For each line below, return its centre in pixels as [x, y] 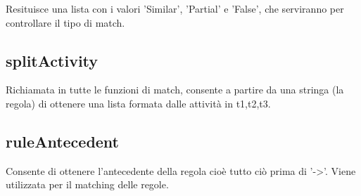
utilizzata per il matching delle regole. [87, 184]
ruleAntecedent [63, 141]
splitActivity [52, 60]
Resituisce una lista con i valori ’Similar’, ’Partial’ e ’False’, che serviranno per [175, 8]
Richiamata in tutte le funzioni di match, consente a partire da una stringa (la [175, 90]
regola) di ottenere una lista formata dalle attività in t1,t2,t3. [138, 103]
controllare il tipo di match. [65, 22]
